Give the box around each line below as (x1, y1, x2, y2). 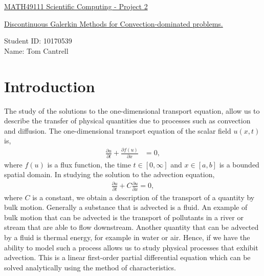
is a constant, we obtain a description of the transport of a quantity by (32, 192, 255, 202)
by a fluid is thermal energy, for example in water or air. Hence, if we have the (4, 232, 250, 243)
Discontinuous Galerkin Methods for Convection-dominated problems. (4, 18, 223, 29)
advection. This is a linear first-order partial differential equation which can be (4, 252, 251, 263)
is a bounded (219, 159, 259, 169)
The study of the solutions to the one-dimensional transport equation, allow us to (4, 105, 260, 116)
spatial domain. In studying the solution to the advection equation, (4, 169, 215, 180)
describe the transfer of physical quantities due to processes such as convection (4, 115, 251, 126)
